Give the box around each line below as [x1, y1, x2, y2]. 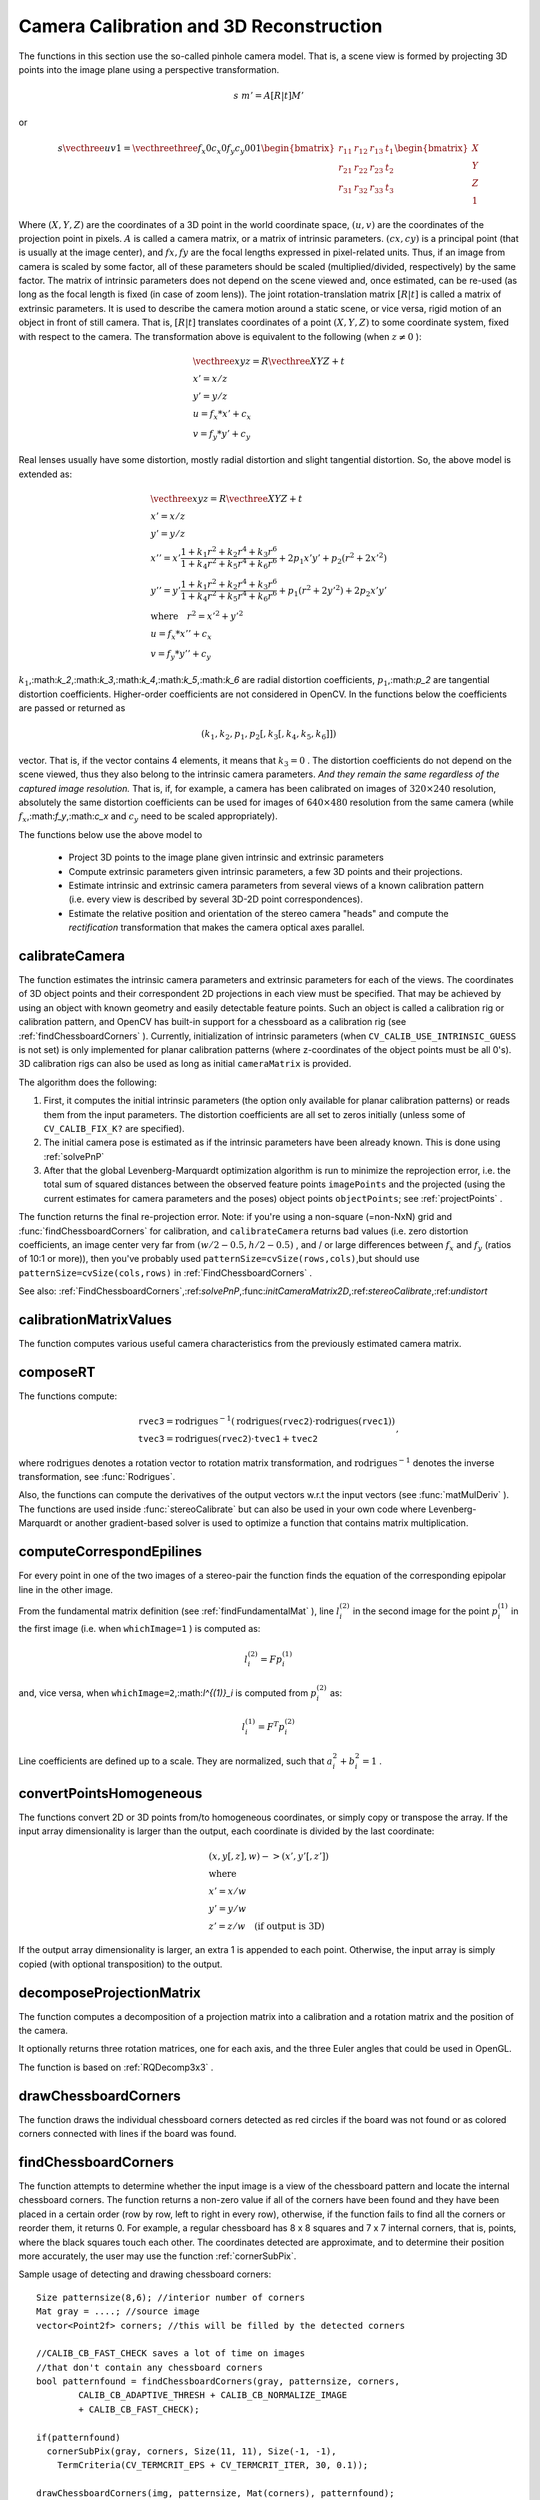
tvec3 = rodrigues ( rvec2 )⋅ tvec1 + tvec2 [137, 1433, 319, 1444]
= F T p [257, 1720, 285, 1733]
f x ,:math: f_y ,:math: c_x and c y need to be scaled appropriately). [18, 810, 279, 825]
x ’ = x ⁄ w [208, 1885, 247, 1897]
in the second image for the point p [352, 1605, 499, 1617]
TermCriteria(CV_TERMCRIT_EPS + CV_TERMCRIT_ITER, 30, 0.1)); [56, 2460, 369, 2471]
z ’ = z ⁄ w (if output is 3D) [208, 1920, 325, 1932]
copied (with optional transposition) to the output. [18, 1958, 223, 1970]
